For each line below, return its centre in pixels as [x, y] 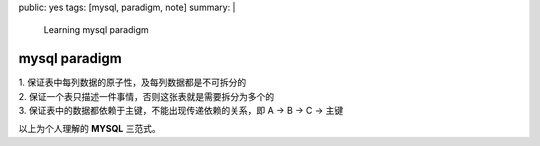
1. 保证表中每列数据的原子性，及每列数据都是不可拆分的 [132, 82]
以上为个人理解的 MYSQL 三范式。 [90, 129]
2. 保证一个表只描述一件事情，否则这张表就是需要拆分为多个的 [146, 96]
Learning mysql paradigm [96, 30]
